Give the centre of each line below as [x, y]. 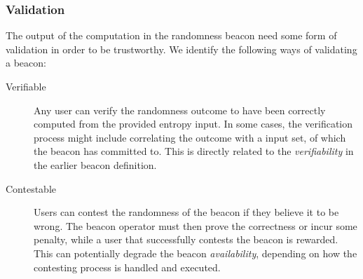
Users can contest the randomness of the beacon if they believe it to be [186, 212]
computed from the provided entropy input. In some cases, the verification [193, 124]
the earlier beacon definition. [95, 164]
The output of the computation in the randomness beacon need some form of [171, 35]
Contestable [31, 188]
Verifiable [26, 86]
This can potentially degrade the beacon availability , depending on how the [196, 253]
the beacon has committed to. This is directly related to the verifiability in [194, 151]
